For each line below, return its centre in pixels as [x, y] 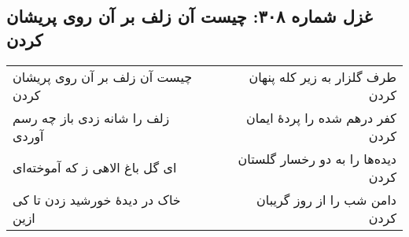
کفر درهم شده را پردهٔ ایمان [321, 117]
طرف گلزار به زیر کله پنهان [322, 76]
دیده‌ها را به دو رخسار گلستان [317, 158]
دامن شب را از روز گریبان [326, 199]
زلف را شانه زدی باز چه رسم [91, 117]
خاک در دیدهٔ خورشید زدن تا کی [97, 199]
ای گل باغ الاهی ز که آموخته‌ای [95, 168]
